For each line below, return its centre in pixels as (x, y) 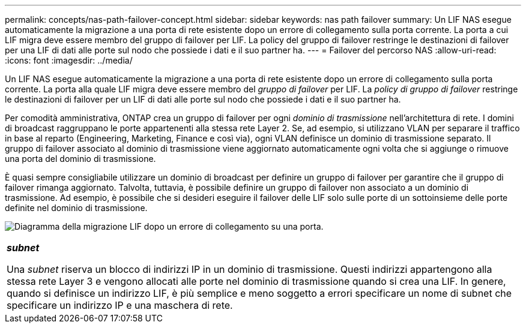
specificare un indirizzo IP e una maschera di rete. (120, 305)
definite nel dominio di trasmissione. (76, 208)
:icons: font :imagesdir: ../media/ (69, 60)
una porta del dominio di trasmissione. (80, 159)
